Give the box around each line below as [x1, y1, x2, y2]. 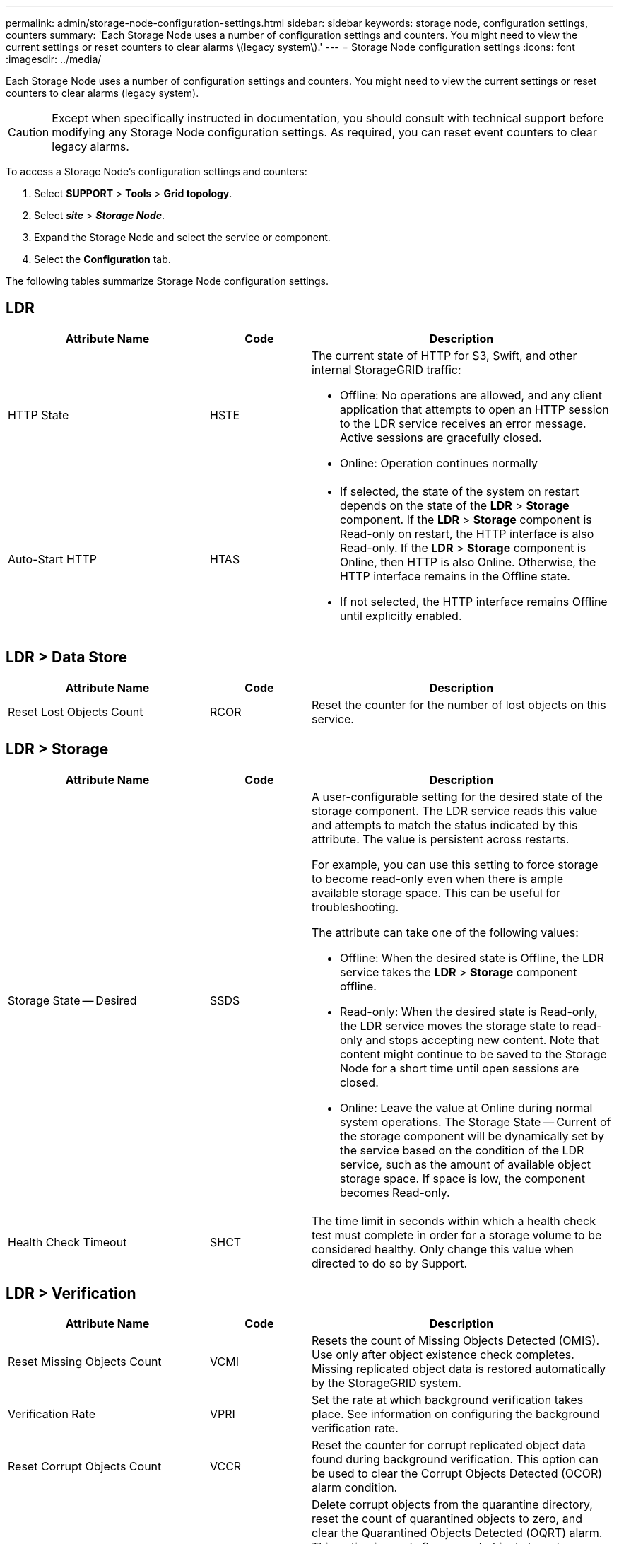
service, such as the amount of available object [339, 1157, 591, 1171]
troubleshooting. [311, 899, 399, 914]
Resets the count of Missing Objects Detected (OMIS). [311, 1333, 599, 1348]
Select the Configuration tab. [34, 253, 171, 265]
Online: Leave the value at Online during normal [339, 1100, 593, 1115]
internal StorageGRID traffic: [311, 362, 461, 377]
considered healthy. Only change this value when [311, 1241, 574, 1256]
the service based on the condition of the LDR [339, 1142, 584, 1157]
